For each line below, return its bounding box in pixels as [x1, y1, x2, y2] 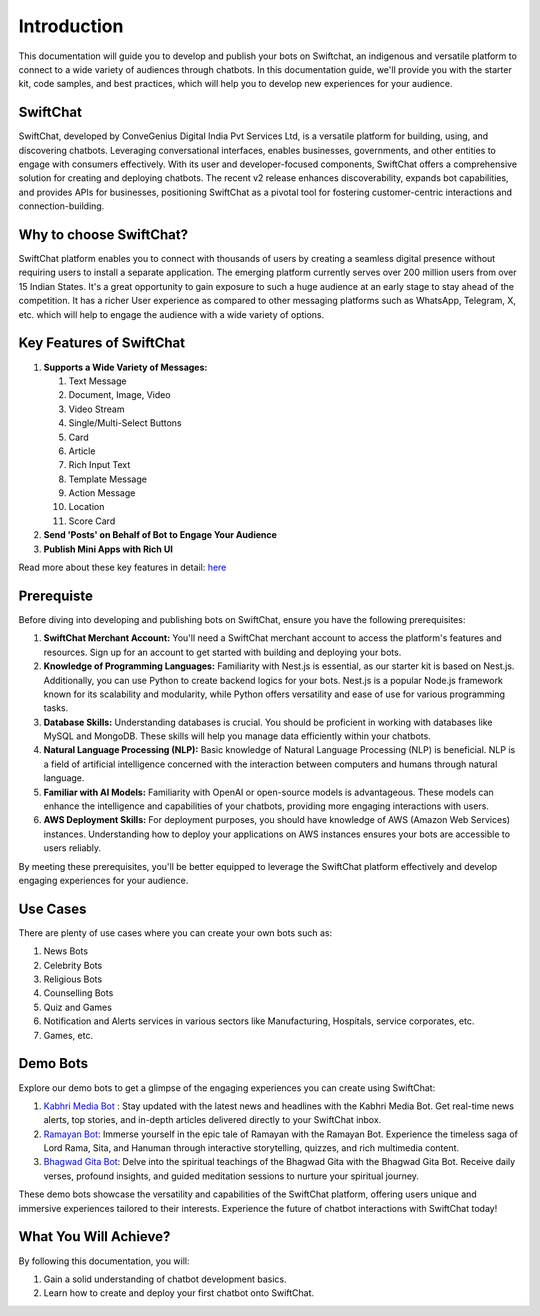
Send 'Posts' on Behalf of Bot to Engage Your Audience [43, 529, 277, 541]
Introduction [18, 15, 124, 37]
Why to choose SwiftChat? [18, 226, 189, 243]
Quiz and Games [43, 1001, 112, 1013]
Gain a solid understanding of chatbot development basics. [43, 1273, 287, 1285]
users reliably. [43, 842, 102, 854]
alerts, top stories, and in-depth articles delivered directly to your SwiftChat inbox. [43, 1114, 382, 1126]
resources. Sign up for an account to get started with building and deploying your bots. [43, 646, 402, 658]
